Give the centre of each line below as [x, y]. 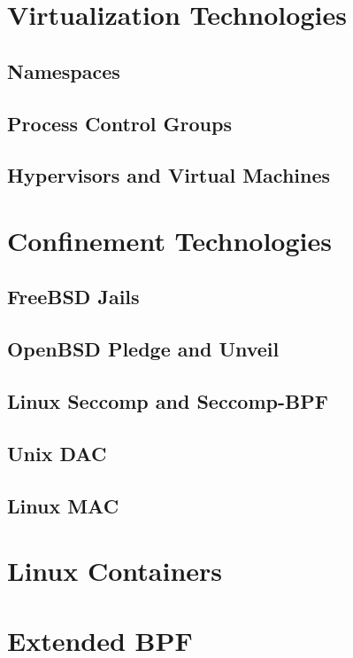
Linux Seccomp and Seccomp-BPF [168, 401]
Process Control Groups [119, 123]
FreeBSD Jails [73, 297]
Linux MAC [63, 505]
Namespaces [64, 70]
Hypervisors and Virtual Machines [169, 175]
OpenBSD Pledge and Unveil [143, 349]
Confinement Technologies [169, 240]
